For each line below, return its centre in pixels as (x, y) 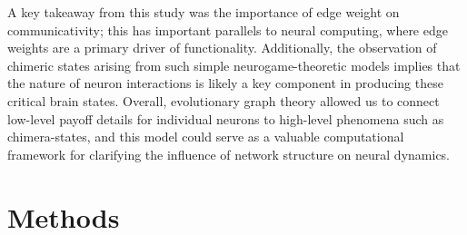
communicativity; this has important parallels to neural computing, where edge (228, 29)
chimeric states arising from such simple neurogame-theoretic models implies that (234, 65)
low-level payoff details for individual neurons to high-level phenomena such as (226, 118)
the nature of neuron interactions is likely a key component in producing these (225, 83)
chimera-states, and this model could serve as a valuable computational (206, 137)
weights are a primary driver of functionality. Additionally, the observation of (222, 48)
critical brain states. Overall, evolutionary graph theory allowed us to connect (224, 100)
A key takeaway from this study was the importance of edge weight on (204, 12)
